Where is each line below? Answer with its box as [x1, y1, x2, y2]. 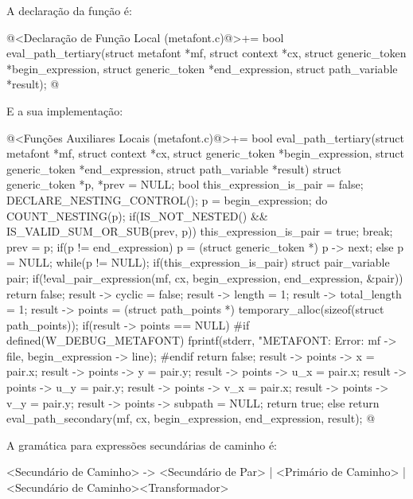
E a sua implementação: [6, 102, 123, 119]
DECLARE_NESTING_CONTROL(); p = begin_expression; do [6, 191, 328, 208]
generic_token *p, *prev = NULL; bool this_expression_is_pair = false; [6, 176, 364, 193]
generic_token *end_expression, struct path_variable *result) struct [6, 160, 342, 177]
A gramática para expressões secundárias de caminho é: [6, 436, 278, 453]
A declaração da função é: [6, 2, 132, 18]
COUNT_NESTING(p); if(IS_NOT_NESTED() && [6, 207, 268, 224]
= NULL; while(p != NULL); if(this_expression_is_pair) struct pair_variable [6, 254, 390, 271]
